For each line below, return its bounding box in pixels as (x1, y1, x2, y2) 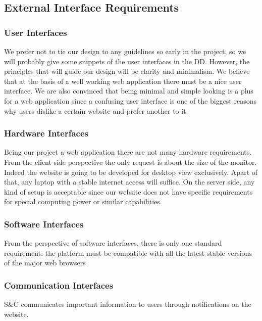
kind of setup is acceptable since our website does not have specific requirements (4, 186, 253, 197)
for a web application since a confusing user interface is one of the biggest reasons (4, 95, 256, 106)
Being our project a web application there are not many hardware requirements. (4, 147, 252, 157)
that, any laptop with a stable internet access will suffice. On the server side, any (4, 176, 255, 187)
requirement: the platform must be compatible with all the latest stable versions (4, 247, 252, 258)
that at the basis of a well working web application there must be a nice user (4, 75, 242, 86)
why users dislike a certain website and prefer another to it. (4, 105, 188, 116)
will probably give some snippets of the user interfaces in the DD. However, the (4, 56, 250, 66)
